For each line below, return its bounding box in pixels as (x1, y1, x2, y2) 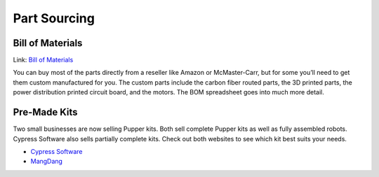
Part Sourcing (13, 10, 95, 26)
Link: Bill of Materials (13, 56, 74, 64)
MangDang (30, 157, 63, 166)
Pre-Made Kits (13, 106, 78, 118)
